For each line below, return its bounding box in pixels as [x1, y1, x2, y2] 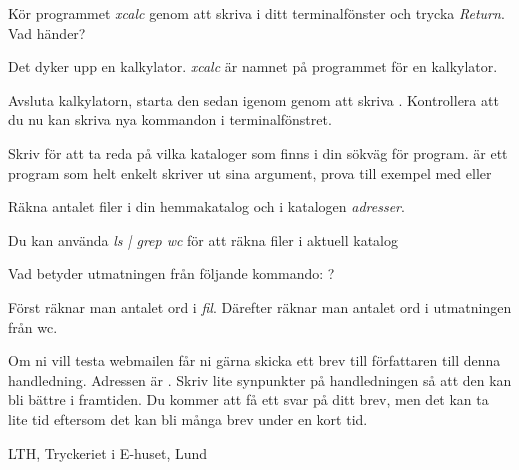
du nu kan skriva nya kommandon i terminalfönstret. [8, 109, 332, 130]
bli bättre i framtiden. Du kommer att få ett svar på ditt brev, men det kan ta [8, 389, 489, 410]
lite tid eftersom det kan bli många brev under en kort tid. [8, 408, 368, 429]
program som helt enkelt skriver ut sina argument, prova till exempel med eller [8, 162, 492, 183]
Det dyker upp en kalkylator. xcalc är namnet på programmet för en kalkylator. [8, 56, 498, 77]
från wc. [8, 316, 58, 337]
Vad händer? [8, 22, 86, 43]
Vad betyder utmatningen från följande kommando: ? [8, 263, 335, 284]
